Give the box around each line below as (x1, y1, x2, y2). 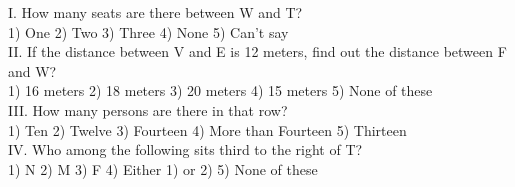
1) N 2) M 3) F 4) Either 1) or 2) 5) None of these (8, 158, 318, 179)
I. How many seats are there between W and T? (8, 2, 303, 22)
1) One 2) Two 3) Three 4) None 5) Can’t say (8, 21, 289, 42)
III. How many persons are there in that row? (8, 99, 288, 120)
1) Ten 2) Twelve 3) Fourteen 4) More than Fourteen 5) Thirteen (8, 119, 407, 140)
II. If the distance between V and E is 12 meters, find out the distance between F (8, 41, 507, 62)
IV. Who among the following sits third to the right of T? (8, 139, 363, 160)
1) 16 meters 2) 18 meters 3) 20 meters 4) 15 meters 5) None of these (8, 80, 433, 101)
